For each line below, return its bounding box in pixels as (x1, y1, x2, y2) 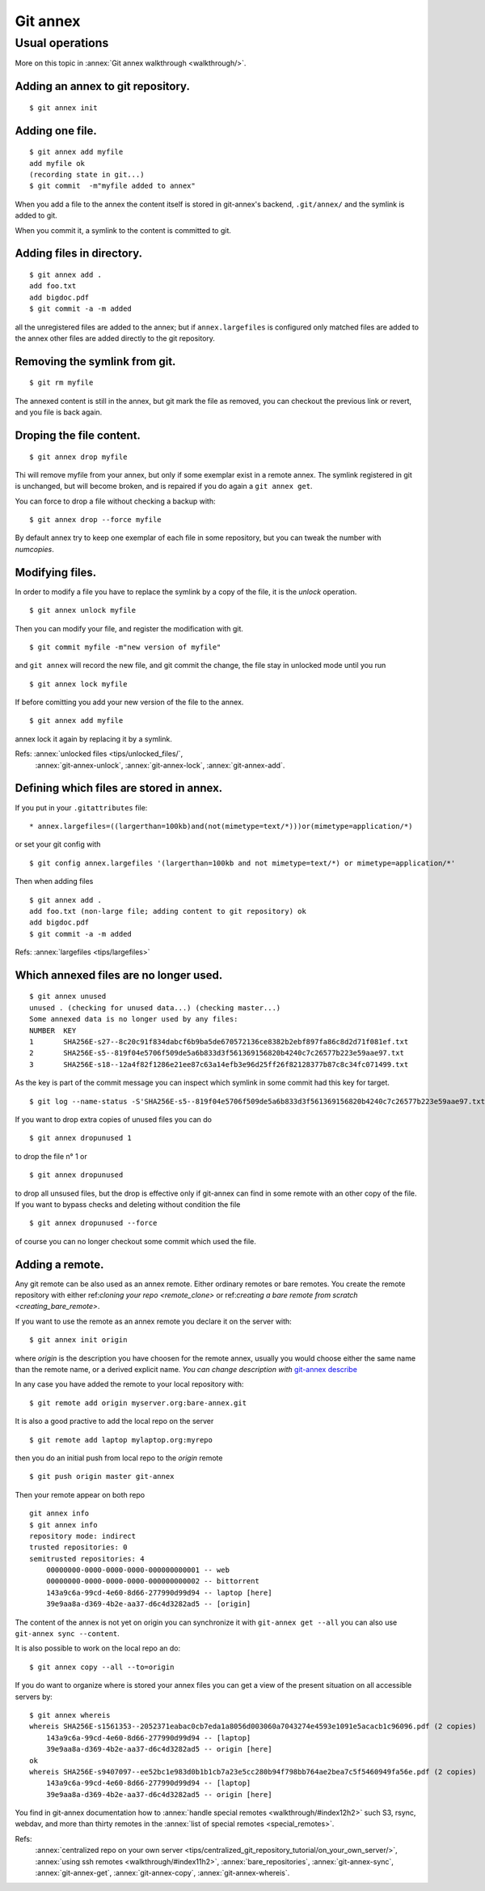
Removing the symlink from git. (15, 355, 176, 368)
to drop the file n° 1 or (15, 1151, 88, 1161)
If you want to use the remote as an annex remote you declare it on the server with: (15, 1316, 293, 1326)
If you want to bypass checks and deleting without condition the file (15, 1199, 241, 1209)
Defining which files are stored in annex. (15, 781, 223, 795)
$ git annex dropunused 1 (29, 1133, 133, 1143)
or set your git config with (15, 839, 101, 849)
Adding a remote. (15, 1257, 104, 1271)
